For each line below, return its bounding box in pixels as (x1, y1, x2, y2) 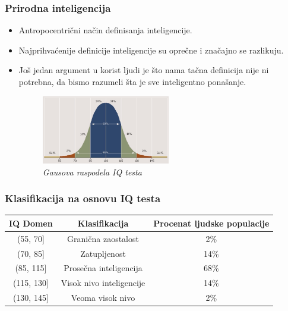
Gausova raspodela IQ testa (42, 165, 142, 178)
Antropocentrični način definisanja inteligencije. (18, 24, 192, 36)
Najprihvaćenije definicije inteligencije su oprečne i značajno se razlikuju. (18, 43, 284, 56)
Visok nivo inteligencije (61, 277, 145, 289)
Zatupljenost (80, 247, 126, 259)
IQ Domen (9, 216, 53, 229)
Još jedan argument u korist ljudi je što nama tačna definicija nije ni (18, 64, 269, 76)
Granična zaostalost (67, 232, 139, 244)
